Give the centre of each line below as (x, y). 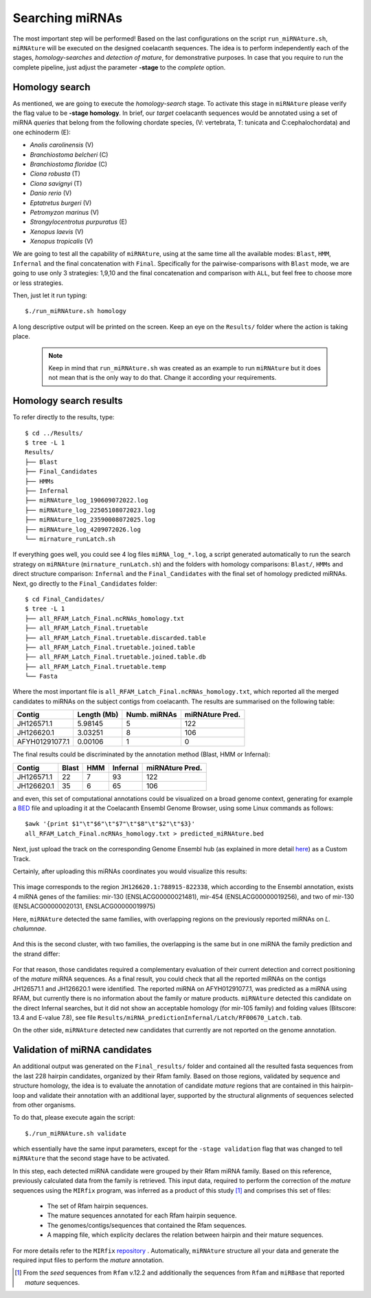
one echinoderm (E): (42, 132)
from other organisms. (44, 1105)
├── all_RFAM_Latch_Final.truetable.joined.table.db (115, 657)
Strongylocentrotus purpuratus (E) (78, 222)
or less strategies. (38, 283)
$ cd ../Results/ (54, 433)
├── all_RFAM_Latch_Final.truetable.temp (95, 667)
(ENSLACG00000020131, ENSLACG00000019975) (84, 906)
